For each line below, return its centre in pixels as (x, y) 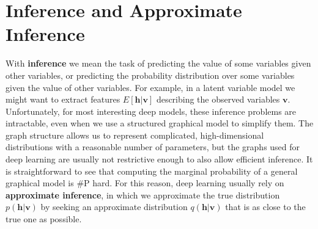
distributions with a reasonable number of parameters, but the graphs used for (153, 147)
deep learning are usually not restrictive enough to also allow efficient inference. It (159, 159)
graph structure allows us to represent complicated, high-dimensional (135, 135)
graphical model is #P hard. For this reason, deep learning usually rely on (145, 183)
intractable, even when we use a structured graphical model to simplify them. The (160, 123)
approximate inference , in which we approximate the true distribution (143, 194)
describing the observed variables (218, 99)
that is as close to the (265, 207)
